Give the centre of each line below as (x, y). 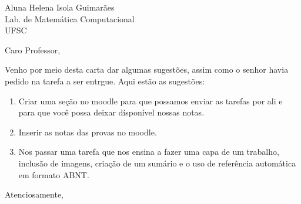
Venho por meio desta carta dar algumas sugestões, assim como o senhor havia (147, 69)
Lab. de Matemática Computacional (70, 18)
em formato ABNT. (54, 174)
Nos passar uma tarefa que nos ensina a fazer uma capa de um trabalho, (149, 152)
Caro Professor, (33, 50)
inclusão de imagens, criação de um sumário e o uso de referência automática (157, 163)
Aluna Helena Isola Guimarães (60, 7)
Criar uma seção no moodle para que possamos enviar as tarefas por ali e (150, 101)
